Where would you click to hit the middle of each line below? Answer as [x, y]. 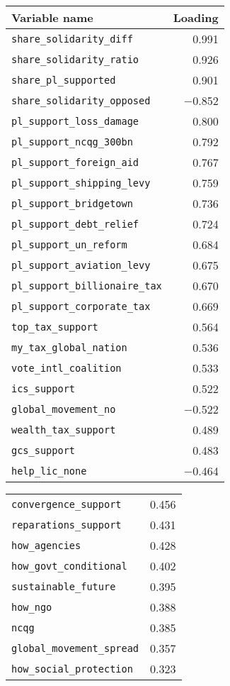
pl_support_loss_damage [75, 121]
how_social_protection [72, 669]
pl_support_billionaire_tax [87, 286]
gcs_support [44, 450]
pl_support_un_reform [69, 244]
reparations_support [67, 525]
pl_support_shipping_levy [81, 183]
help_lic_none [49, 471]
